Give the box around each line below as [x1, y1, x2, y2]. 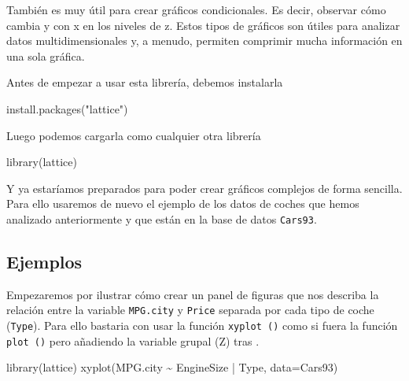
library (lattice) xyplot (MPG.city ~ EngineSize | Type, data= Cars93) [6, 359, 338, 375]
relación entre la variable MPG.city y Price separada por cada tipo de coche [6, 301, 374, 318]
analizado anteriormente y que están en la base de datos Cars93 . [6, 210, 317, 227]
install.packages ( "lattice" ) [6, 100, 128, 117]
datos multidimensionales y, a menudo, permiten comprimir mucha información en [6, 32, 403, 49]
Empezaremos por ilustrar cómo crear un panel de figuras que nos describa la [6, 286, 379, 302]
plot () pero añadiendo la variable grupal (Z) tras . [6, 332, 260, 349]
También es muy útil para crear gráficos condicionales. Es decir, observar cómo [6, 2, 386, 17]
